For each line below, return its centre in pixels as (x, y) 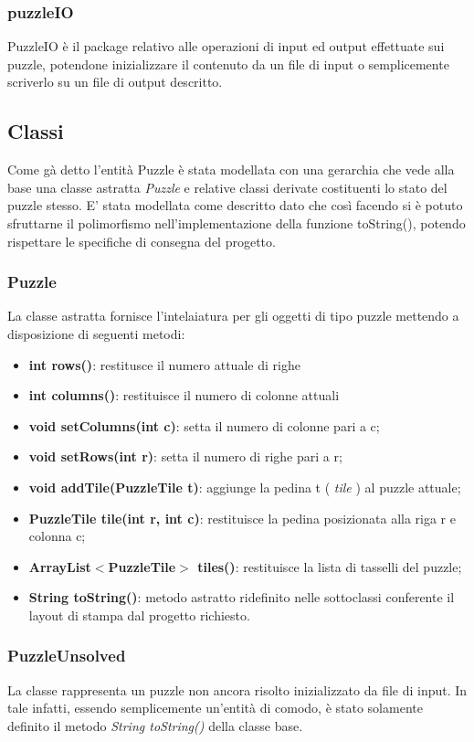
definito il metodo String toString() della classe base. (155, 725)
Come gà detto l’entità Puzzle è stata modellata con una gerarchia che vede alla (231, 170)
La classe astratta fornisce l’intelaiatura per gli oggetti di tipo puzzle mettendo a (233, 316)
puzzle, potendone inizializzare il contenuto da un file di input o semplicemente (228, 64)
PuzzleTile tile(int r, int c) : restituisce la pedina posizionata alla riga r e (242, 518)
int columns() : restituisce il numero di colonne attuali (184, 395)
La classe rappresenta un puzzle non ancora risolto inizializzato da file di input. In (237, 689)
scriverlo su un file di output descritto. (115, 82)
